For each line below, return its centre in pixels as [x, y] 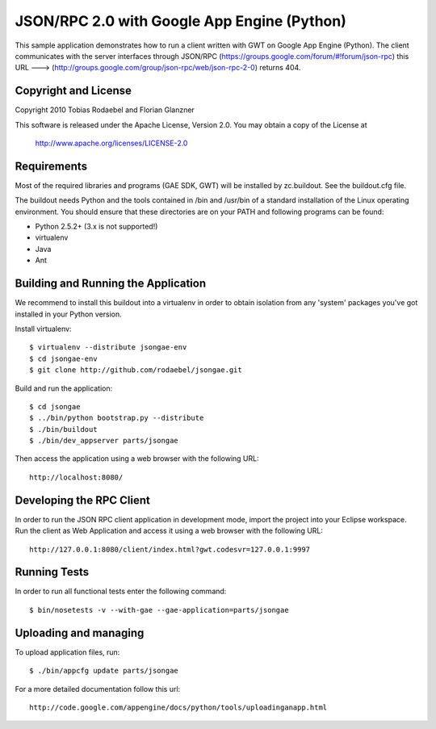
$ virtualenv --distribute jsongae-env [108, 348]
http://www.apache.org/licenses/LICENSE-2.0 [111, 143]
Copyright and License [73, 91]
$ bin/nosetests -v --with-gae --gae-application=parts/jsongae [159, 610]
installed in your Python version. [69, 314]
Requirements [51, 166]
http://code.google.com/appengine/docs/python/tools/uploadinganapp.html [178, 707]
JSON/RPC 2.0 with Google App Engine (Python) [181, 21]
